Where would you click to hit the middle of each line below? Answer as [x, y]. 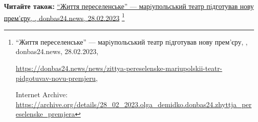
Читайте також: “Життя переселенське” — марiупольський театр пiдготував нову [129, 6]
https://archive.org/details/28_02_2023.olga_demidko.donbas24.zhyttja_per [134, 104]
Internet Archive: [42, 94]
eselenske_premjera [45, 114]
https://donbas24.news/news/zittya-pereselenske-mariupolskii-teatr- [119, 68]
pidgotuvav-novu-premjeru [56, 78]
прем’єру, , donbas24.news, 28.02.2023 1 [64, 17]
